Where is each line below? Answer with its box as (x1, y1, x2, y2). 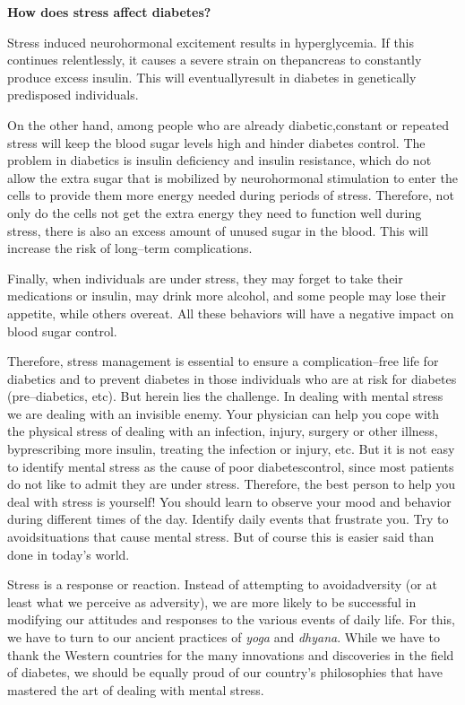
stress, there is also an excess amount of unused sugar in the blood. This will (7, 221, 428, 239)
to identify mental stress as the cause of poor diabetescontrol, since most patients (7, 457, 454, 475)
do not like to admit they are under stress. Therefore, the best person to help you (7, 474, 455, 493)
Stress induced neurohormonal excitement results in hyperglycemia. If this (7, 32, 415, 51)
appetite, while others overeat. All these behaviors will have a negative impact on (7, 303, 454, 322)
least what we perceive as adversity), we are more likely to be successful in (7, 592, 417, 611)
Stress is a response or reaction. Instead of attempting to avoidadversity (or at (7, 575, 437, 594)
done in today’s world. (7, 544, 130, 563)
